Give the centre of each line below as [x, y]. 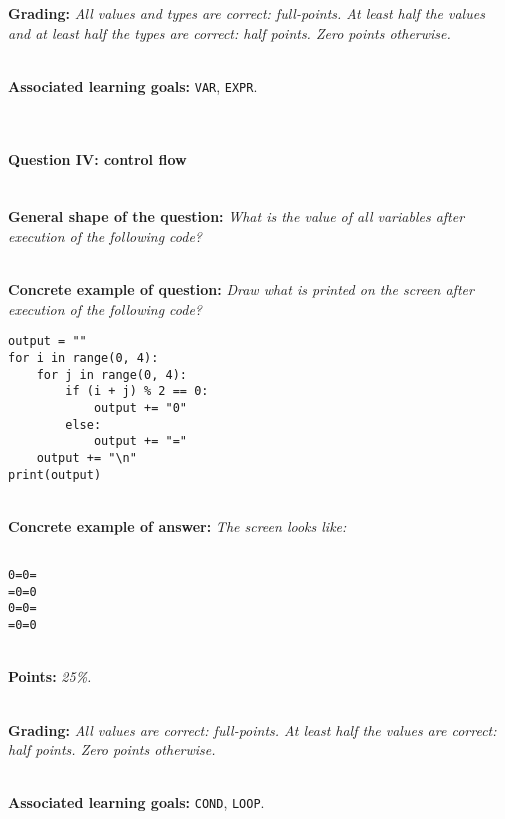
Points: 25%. [50, 676]
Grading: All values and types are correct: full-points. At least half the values [246, 13]
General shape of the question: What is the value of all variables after [236, 216]
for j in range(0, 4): [111, 374]
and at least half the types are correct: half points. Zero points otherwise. [229, 32]
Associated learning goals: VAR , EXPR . [133, 85]
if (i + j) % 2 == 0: [137, 391]
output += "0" [140, 408]
